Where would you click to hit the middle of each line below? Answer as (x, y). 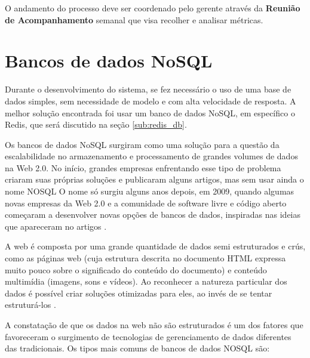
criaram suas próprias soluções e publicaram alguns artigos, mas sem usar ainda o (154, 179)
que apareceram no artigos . (56, 226)
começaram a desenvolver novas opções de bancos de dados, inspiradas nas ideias (153, 215)
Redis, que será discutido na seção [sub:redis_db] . (96, 124)
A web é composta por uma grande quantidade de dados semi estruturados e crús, (155, 246)
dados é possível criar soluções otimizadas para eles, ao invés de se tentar (139, 293)
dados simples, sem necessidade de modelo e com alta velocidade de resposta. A (151, 101)
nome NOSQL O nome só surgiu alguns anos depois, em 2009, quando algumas (150, 191)
